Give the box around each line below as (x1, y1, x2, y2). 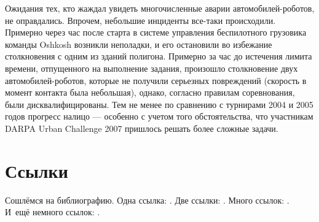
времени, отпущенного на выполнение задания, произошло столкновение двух (5, 61, 298, 74)
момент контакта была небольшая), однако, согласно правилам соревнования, (5, 86, 295, 99)
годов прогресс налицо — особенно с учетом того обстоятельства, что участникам (5, 110, 313, 123)
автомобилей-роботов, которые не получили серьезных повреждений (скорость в (5, 74, 307, 86)
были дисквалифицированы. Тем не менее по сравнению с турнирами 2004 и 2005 (5, 98, 313, 110)
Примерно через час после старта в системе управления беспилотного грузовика (5, 26, 307, 39)
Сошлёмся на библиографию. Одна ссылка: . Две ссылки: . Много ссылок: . (5, 193, 289, 206)
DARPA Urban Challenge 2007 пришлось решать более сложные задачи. (5, 121, 278, 134)
